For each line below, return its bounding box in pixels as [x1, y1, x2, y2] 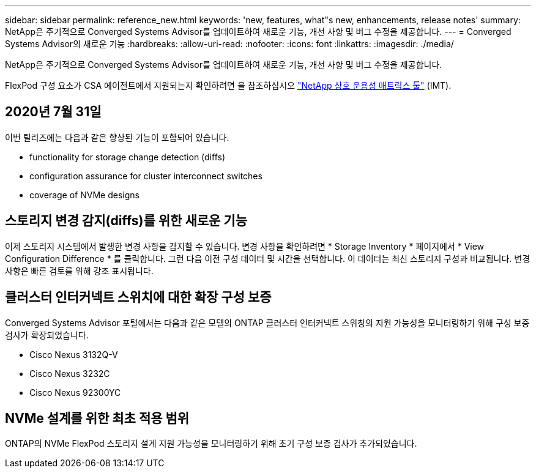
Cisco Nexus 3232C [29, 368, 110, 379]
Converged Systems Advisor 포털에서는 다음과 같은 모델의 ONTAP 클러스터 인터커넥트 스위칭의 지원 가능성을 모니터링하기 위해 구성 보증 [5, 317, 530, 328]
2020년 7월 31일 [5, 104, 102, 120]
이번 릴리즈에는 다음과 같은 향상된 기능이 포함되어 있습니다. [5, 132, 229, 143]
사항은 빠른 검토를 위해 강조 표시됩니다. [5, 265, 154, 276]
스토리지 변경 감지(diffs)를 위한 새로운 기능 [5, 213, 247, 229]
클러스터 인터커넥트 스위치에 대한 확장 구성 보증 [5, 289, 272, 305]
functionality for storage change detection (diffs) [29, 151, 226, 162]
